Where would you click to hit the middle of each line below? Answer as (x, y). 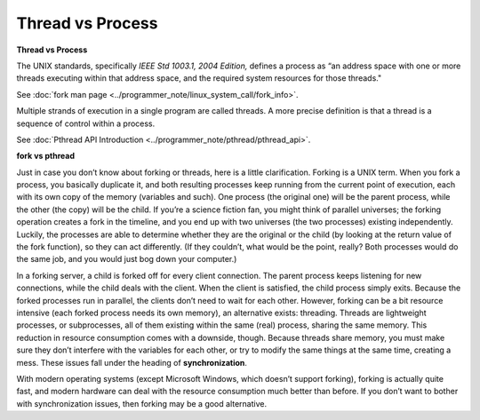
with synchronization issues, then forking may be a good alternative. (141, 403)
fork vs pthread (46, 156)
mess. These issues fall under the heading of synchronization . (132, 362)
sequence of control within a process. (86, 123)
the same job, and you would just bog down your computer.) (127, 259)
